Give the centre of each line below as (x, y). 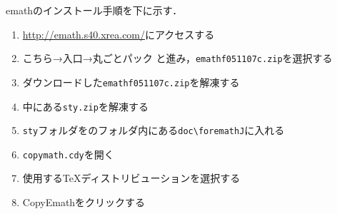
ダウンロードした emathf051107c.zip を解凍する (131, 82)
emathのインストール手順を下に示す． (94, 10)
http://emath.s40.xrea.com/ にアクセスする (119, 34)
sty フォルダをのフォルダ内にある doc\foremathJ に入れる (154, 130)
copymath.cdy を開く (68, 154)
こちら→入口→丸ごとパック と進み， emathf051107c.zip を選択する (177, 58)
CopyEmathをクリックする (84, 202)
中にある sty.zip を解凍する (85, 106)
